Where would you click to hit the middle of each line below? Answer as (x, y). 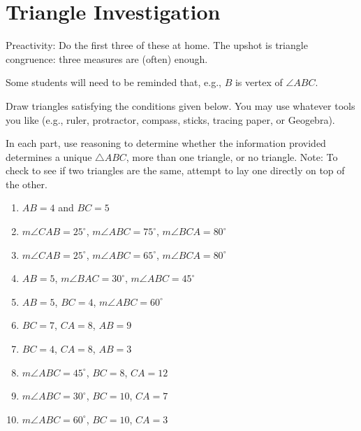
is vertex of (259, 82)
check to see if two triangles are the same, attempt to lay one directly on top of (175, 170)
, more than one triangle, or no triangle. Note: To (232, 156)
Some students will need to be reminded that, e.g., (113, 82)
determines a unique (49, 156)
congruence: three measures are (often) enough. (107, 58)
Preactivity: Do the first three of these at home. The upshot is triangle (157, 45)
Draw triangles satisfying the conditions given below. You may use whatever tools (180, 105)
